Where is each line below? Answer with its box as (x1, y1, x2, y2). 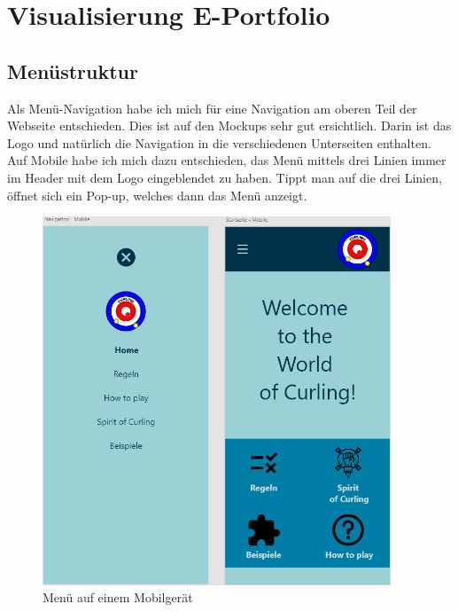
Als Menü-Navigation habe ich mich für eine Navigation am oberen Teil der (7, 98, 417, 117)
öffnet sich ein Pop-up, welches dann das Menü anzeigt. (7, 185, 307, 204)
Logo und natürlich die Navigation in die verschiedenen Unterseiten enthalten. (7, 133, 431, 152)
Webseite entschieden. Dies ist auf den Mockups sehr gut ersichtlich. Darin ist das (7, 116, 452, 135)
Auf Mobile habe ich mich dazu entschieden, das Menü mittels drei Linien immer (7, 151, 446, 169)
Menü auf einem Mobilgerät (43, 588, 193, 607)
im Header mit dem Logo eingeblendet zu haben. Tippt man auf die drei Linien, (7, 168, 442, 186)
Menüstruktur (7, 57, 138, 84)
